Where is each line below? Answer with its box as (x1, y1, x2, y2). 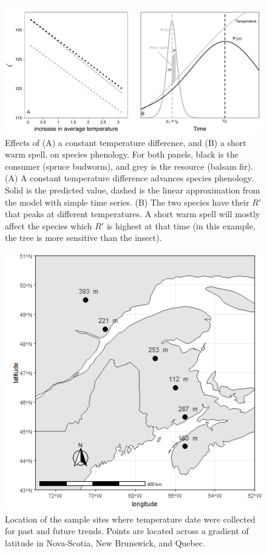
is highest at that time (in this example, (106, 219, 255, 232)
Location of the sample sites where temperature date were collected (5, 512, 255, 525)
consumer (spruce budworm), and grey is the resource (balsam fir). (5, 159, 253, 172)
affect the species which (5, 219, 92, 232)
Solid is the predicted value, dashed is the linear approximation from (5, 183, 260, 196)
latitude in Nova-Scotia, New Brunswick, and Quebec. (5, 536, 206, 549)
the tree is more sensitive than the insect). (5, 231, 162, 244)
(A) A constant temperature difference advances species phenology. (5, 172, 254, 184)
